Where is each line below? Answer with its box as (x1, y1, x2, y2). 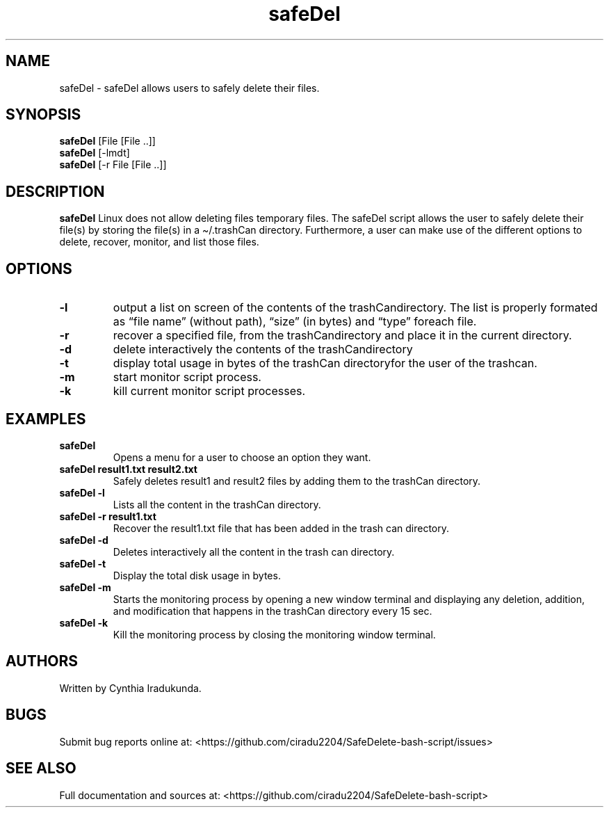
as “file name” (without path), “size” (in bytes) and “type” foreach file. (113, 314, 477, 329)
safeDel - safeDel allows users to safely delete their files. (59, 81, 320, 94)
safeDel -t (59, 557, 106, 570)
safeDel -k (59, 616, 108, 629)
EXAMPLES (6, 410, 86, 428)
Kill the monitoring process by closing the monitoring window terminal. (113, 628, 436, 641)
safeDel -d (59, 533, 108, 546)
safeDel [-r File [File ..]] (59, 159, 167, 171)
